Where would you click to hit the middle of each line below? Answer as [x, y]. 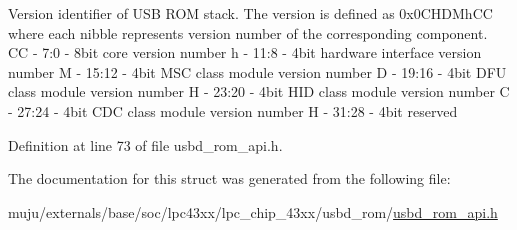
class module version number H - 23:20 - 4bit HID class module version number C [259, 91]
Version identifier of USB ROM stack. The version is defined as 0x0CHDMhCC [250, 13]
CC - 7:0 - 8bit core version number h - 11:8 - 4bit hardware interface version [245, 52]
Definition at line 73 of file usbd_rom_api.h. [145, 144]
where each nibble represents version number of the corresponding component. [248, 32]
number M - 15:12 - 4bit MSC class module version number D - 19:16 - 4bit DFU [257, 71]
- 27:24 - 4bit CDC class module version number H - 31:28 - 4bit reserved [233, 110]
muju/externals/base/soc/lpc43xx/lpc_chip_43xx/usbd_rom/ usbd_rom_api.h [253, 211]
